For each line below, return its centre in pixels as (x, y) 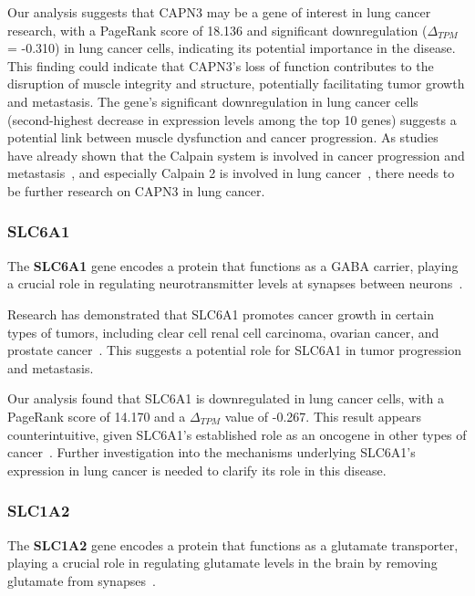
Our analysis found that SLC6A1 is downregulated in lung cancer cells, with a (226, 398)
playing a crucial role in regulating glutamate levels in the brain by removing (222, 563)
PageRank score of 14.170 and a (97, 416)
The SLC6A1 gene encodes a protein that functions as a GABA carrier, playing (233, 265)
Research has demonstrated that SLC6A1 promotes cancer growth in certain (221, 314)
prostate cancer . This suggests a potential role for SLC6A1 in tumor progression (234, 350)
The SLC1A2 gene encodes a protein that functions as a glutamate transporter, (233, 544)
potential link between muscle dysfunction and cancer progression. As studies (223, 137)
